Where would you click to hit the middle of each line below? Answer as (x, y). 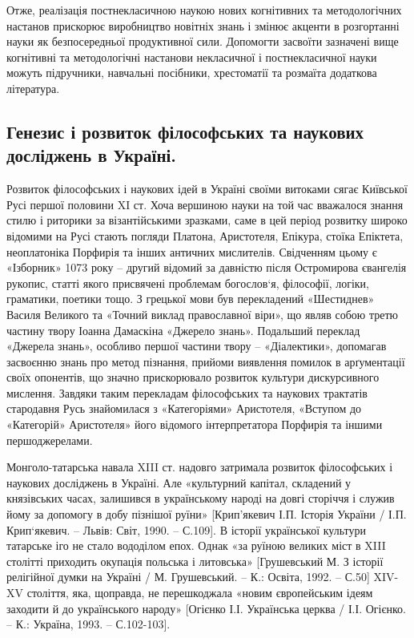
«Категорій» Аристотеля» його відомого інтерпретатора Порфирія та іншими (195, 424)
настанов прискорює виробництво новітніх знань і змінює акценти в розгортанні (203, 25)
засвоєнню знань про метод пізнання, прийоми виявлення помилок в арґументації (206, 361)
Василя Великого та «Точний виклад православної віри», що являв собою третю (203, 314)
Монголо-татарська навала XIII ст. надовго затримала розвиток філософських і (200, 467)
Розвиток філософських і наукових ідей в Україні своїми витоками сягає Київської (207, 189)
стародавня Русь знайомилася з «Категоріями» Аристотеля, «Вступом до (184, 408)
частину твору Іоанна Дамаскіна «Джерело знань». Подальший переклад (183, 330)
